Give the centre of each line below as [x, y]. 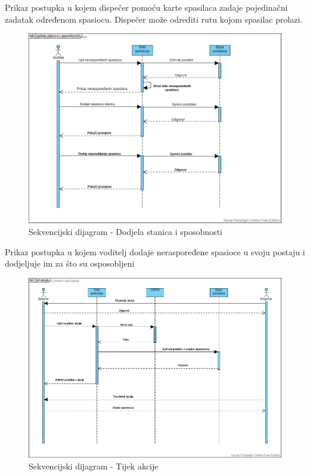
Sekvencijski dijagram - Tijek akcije [94, 466]
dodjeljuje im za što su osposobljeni [70, 263]
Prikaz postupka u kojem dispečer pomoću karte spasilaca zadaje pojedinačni [146, 7]
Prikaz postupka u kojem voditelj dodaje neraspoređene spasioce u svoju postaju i [155, 251]
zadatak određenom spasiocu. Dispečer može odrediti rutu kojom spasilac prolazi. [154, 19]
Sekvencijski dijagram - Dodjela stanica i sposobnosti [125, 232]
